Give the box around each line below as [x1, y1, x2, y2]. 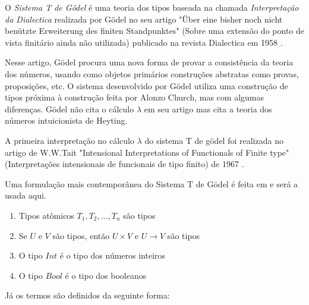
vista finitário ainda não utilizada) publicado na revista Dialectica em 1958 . [5, 36, 283, 48]
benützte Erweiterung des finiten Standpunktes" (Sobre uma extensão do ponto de [5, 24, 304, 37]
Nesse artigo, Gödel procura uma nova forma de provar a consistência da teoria [5, 56, 294, 68]
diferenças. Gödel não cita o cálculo [5, 102, 134, 115]
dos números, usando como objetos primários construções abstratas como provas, [5, 67, 299, 80]
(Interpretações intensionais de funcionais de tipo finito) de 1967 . [5, 158, 244, 170]
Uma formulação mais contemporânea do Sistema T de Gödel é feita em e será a [5, 177, 298, 190]
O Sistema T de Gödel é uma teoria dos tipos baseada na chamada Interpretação [5, 1, 299, 13]
